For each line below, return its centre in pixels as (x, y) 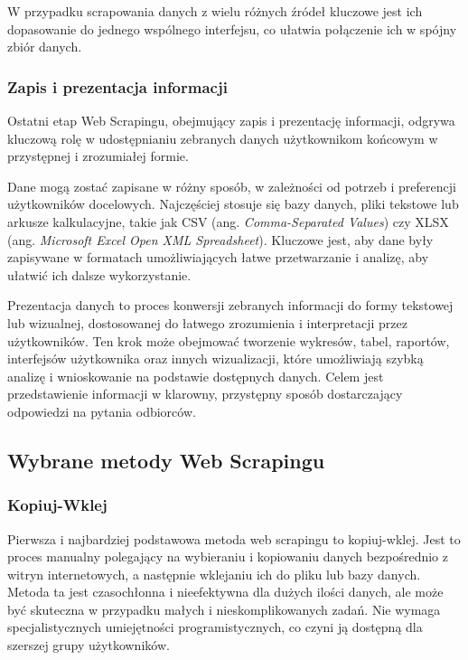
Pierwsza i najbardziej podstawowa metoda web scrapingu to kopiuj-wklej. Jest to (234, 538)
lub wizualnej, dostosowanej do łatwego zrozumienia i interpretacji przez (207, 322)
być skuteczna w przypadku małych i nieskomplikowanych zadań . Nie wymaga (224, 609)
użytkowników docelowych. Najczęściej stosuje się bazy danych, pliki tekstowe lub (233, 204)
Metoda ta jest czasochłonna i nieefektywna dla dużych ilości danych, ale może (225, 592)
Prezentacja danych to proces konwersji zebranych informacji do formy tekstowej (230, 305)
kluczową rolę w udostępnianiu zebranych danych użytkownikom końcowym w (223, 138)
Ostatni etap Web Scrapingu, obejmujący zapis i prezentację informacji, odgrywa (231, 120)
